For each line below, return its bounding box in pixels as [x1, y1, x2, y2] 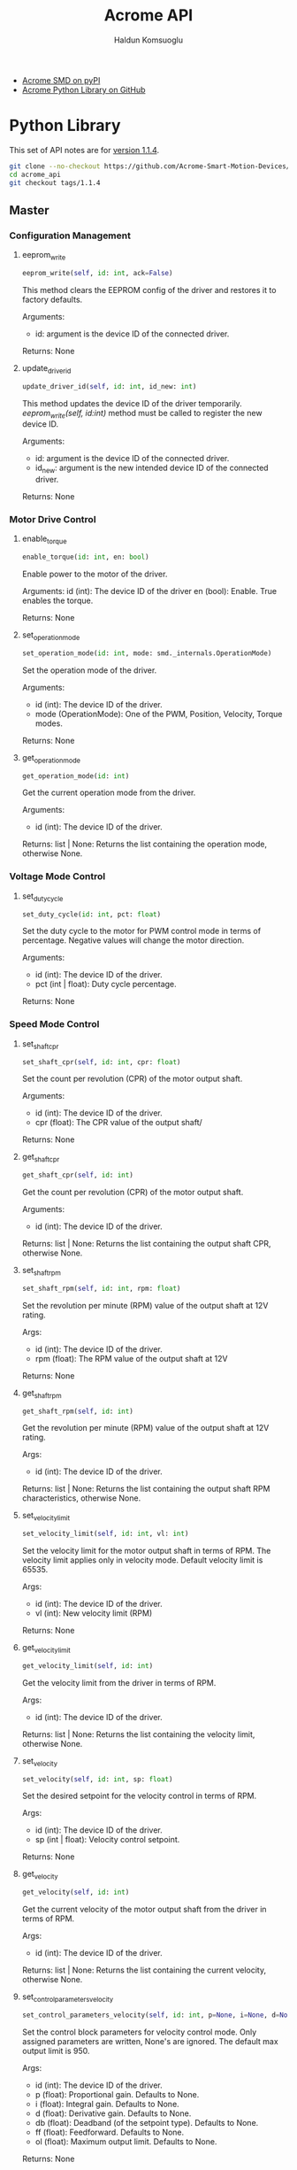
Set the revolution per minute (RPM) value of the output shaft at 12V [21, 1300, 269, 1310]
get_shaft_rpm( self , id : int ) [21, 1407, 134, 1416]
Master [9, 203, 50, 218]
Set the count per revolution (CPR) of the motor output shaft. [21, 1073, 243, 1085]
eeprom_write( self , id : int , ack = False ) [21, 268, 173, 277]
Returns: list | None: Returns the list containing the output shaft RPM [21, 1484, 270, 1494]
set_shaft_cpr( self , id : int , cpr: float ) [21, 1057, 181, 1067]
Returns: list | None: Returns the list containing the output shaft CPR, [21, 1239, 271, 1249]
